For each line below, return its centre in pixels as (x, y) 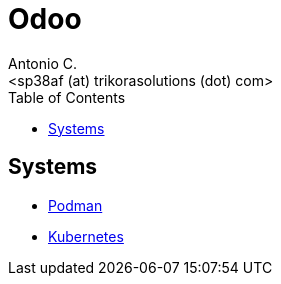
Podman (75, 205)
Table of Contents (67, 97)
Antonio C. (43, 63)
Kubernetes (86, 236)
